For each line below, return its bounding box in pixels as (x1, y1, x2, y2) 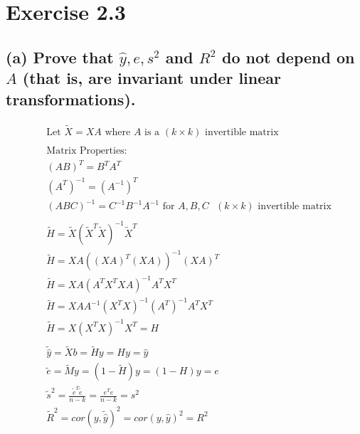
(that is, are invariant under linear (22, 67, 281, 89)
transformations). (6, 88, 136, 110)
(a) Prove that (6, 46, 114, 68)
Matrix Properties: (46, 145, 127, 156)
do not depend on (221, 46, 355, 68)
